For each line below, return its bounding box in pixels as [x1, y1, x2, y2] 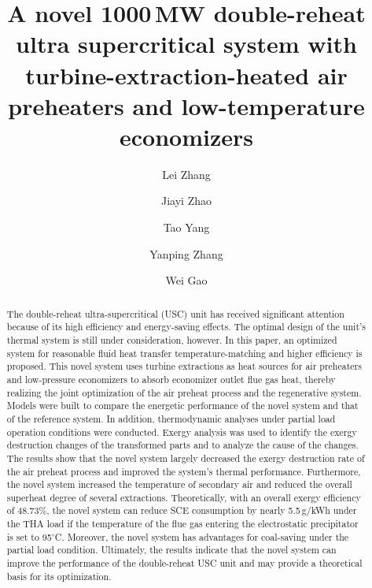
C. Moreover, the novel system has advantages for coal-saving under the [54, 530, 349, 543]
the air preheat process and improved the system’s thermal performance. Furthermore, [6, 464, 361, 478]
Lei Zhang [162, 166, 211, 182]
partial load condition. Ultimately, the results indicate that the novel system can [6, 543, 337, 556]
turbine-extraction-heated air [25, 58, 348, 91]
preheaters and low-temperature [8, 89, 365, 121]
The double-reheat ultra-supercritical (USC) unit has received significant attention [6, 307, 344, 320]
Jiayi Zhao [161, 192, 212, 209]
